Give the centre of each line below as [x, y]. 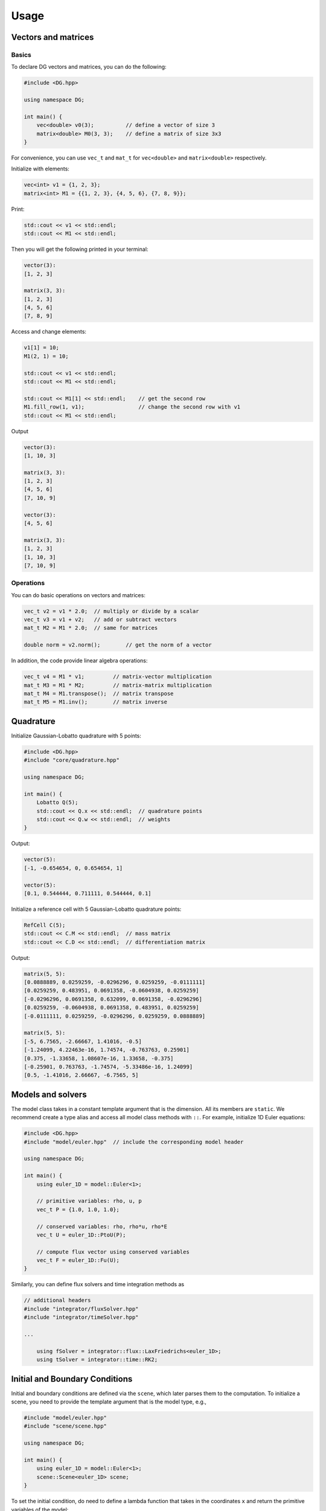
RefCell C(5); [45, 925]
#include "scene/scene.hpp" [65, 1426]
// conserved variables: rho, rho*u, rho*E [102, 1226]
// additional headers [57, 1300]
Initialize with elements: [40, 169]
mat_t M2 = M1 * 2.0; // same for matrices [91, 628]
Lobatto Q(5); [57, 803]
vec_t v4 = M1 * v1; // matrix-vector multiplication [118, 677]
